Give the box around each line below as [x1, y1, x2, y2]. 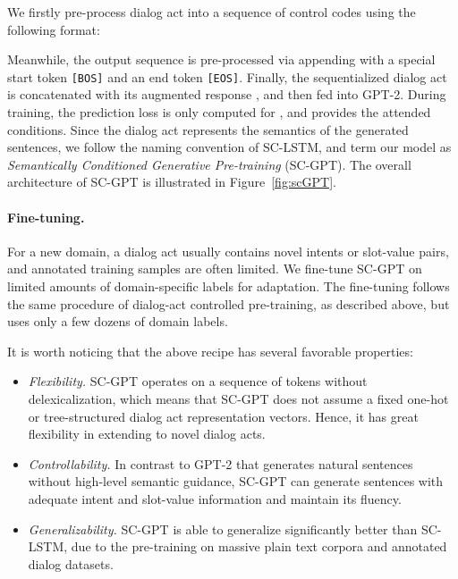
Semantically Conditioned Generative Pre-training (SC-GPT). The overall [7, 155, 411, 173]
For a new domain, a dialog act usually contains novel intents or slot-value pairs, [7, 241, 449, 260]
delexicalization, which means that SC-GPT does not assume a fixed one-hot [28, 389, 449, 407]
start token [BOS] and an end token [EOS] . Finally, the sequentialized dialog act [7, 67, 447, 86]
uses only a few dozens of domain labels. [7, 312, 228, 331]
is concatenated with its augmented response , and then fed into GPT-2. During [7, 85, 446, 104]
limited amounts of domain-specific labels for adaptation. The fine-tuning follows [7, 276, 450, 295]
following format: [7, 20, 100, 38]
